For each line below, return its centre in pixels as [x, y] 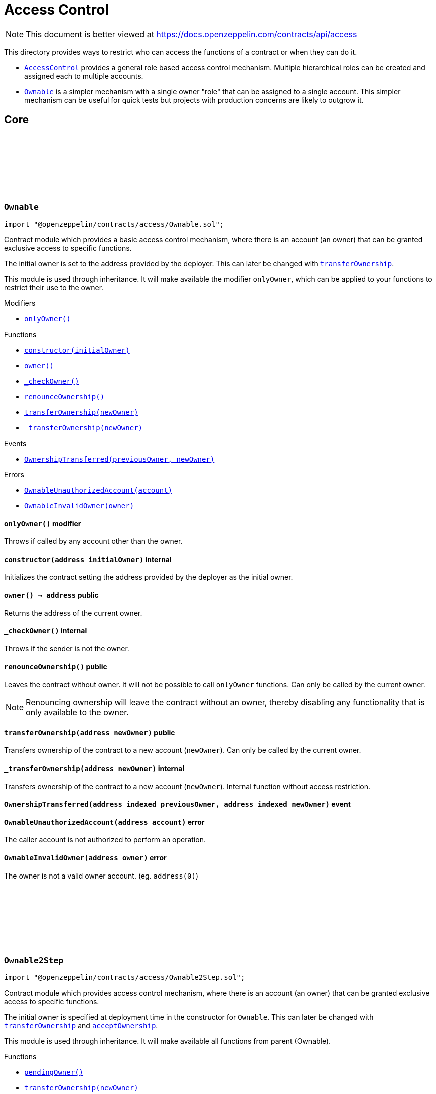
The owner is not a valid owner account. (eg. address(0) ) [101, 876]
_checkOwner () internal [46, 631]
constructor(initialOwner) [77, 350]
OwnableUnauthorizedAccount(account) [98, 490]
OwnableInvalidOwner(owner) [79, 506]
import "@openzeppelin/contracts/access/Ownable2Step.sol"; [125, 978]
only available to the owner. [77, 713]
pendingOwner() [54, 1073]
